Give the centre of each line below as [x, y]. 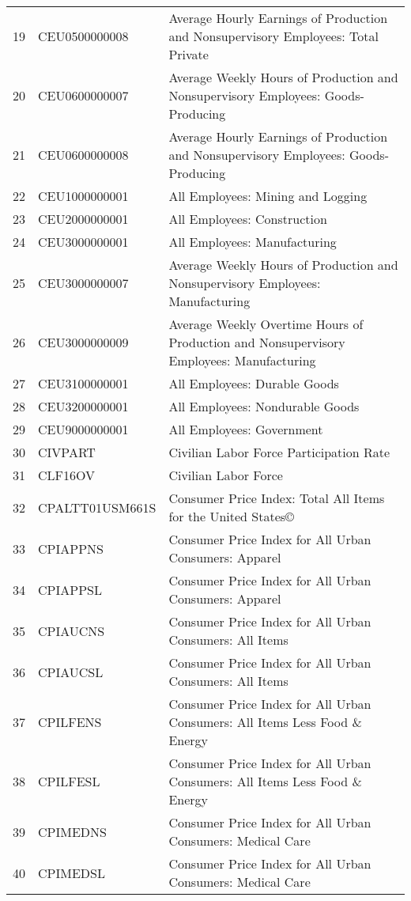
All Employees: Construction [248, 219]
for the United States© [232, 516]
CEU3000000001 [83, 242]
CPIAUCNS [72, 630]
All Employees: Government [246, 429]
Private [189, 54]
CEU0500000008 [83, 36]
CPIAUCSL [71, 672]
